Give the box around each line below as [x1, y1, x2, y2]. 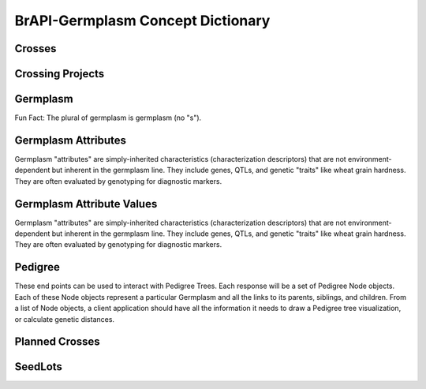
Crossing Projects [14, 67, 105, 80]
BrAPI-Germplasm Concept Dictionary [14, 12, 271, 29]
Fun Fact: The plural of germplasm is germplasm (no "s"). [14, 113, 202, 122]
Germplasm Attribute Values [14, 197, 158, 211]
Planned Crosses [14, 335, 100, 349]
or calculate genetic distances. [14, 314, 114, 324]
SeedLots [14, 360, 63, 374]
